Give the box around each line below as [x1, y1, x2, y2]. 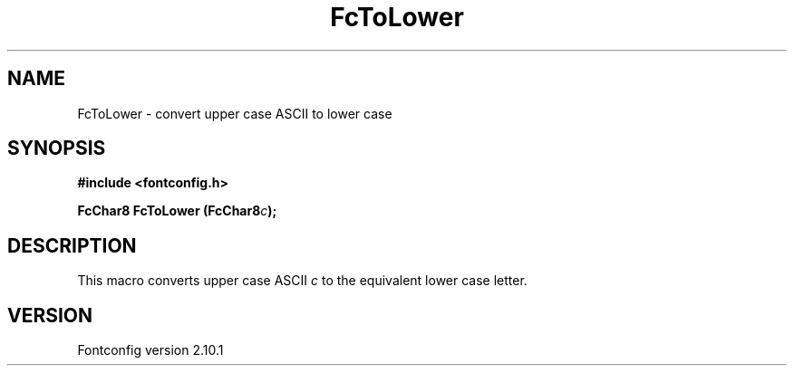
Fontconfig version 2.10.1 [77, 342, 224, 359]
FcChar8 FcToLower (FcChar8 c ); [77, 203, 277, 219]
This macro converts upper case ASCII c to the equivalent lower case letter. [77, 273, 528, 289]
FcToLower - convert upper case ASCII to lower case [77, 105, 392, 121]
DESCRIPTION [7, 234, 137, 257]
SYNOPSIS [7, 137, 106, 160]
